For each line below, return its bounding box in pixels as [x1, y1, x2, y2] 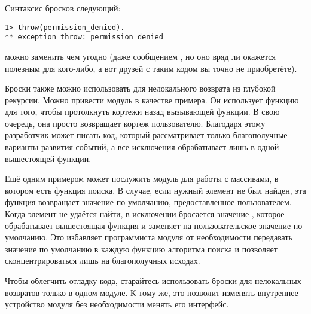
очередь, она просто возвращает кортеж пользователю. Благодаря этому [5, 117, 266, 129]
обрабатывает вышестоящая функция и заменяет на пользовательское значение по [5, 219, 303, 231]
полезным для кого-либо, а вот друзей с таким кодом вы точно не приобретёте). [5, 62, 297, 74]
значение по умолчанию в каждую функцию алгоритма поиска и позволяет [5, 242, 278, 255]
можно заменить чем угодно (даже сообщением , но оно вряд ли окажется [5, 50, 276, 62]
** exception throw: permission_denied [5, 33, 163, 42]
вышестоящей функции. [5, 152, 92, 164]
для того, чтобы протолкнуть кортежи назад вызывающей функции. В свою [5, 105, 280, 118]
